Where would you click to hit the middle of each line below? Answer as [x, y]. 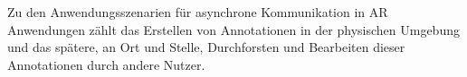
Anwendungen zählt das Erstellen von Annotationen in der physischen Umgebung [233, 29]
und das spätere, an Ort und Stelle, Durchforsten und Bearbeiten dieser [206, 47]
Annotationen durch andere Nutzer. [106, 64]
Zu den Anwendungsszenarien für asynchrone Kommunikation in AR [198, 12]
